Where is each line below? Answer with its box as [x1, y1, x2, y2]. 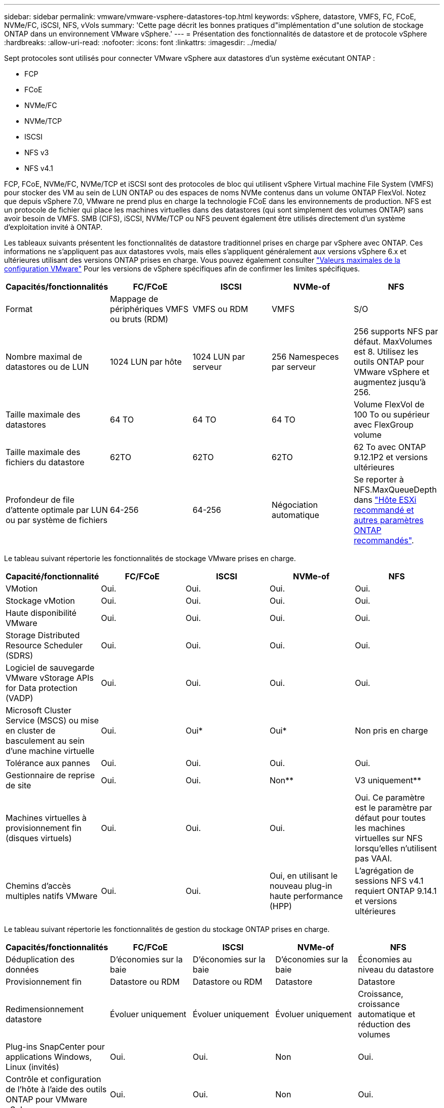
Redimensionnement [6, 1004, 84, 1014]
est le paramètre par [355, 803, 432, 813]
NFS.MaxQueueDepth [353, 484, 437, 495]
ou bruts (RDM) [110, 314, 168, 324]
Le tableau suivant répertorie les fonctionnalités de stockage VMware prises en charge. [4, 554, 296, 563]
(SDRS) [6, 650, 33, 661]
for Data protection [6, 683, 78, 693]
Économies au [358, 954, 412, 964]
